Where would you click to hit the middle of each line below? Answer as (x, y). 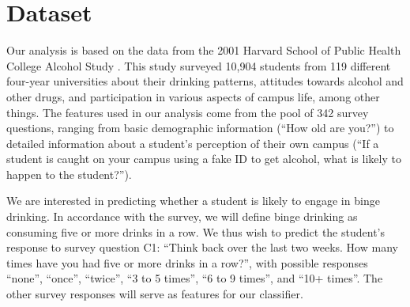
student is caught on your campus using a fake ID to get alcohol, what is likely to (204, 159)
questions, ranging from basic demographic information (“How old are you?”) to (200, 128)
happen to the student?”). (69, 174)
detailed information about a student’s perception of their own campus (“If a (193, 143)
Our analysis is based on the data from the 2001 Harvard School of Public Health (204, 50)
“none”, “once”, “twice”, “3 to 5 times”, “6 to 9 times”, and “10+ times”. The (195, 278)
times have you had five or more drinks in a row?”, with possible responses (187, 262)
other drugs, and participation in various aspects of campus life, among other (193, 96)
